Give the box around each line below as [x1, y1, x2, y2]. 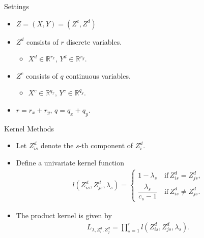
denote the [40, 140, 74, 151]
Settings [4, 1, 30, 11]
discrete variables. [66, 36, 122, 47]
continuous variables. [66, 70, 131, 81]
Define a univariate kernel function [16, 157, 125, 167]
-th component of [79, 140, 133, 151]
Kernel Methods [4, 123, 54, 133]
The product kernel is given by [16, 210, 112, 220]
